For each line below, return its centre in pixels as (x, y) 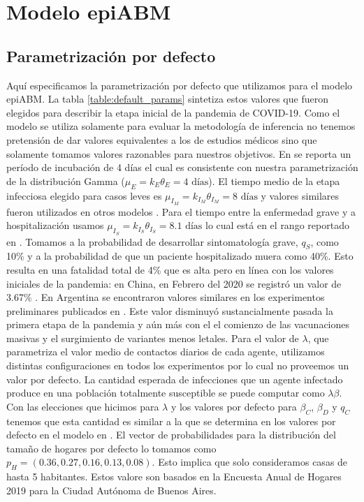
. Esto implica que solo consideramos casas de (250, 462)
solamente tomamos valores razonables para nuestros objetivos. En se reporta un (179, 153)
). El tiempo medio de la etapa (274, 180)
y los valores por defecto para (234, 406)
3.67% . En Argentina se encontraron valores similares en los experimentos (166, 297)
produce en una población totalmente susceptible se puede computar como (166, 393)
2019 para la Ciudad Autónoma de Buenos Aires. (111, 490)
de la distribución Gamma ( (66, 180)
